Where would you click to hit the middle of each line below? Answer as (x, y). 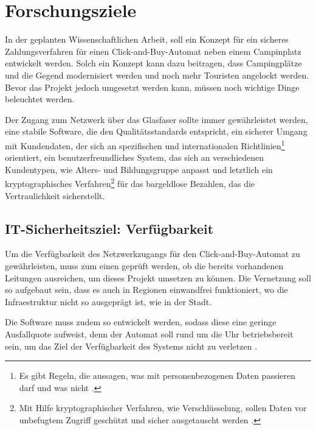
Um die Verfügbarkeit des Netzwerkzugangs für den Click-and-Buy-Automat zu (153, 254)
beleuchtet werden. (40, 99)
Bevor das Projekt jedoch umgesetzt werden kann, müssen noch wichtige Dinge (152, 87)
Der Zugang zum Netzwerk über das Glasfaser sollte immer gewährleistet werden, (156, 119)
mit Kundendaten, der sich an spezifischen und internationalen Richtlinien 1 (145, 144)
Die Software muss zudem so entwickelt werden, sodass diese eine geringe (141, 322)
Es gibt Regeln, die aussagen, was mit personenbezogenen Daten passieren (157, 375)
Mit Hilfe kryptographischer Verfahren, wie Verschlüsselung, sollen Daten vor (163, 408)
